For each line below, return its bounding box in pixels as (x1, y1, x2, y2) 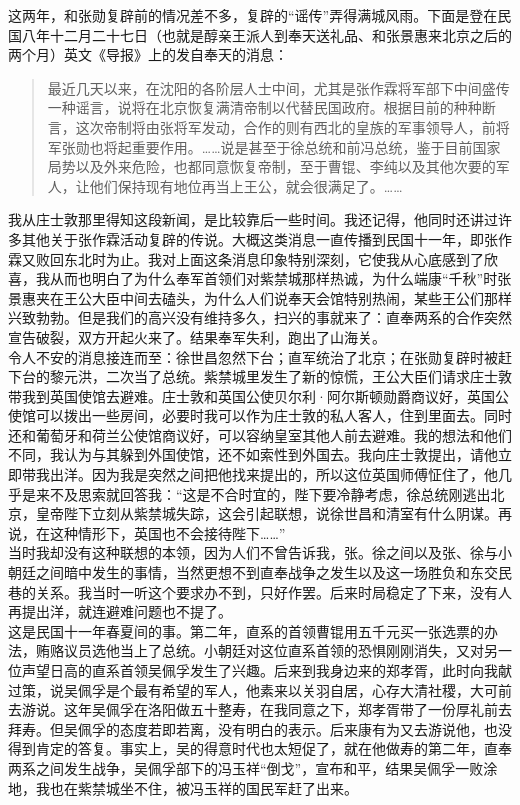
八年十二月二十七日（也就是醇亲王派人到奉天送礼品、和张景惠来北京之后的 (21, 24, 512, 45)
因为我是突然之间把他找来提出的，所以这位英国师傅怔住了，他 (91, 464, 498, 485)
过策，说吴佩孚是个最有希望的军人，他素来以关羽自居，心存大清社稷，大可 (8, 679, 498, 700)
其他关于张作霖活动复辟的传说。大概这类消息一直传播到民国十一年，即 (21, 228, 484, 249)
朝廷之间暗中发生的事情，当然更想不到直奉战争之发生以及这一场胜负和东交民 (8, 562, 512, 583)
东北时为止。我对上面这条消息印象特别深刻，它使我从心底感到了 (63, 248, 484, 269)
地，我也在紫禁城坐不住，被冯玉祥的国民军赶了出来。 (8, 777, 358, 798)
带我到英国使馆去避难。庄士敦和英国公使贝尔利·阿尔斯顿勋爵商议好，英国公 (8, 385, 509, 406)
